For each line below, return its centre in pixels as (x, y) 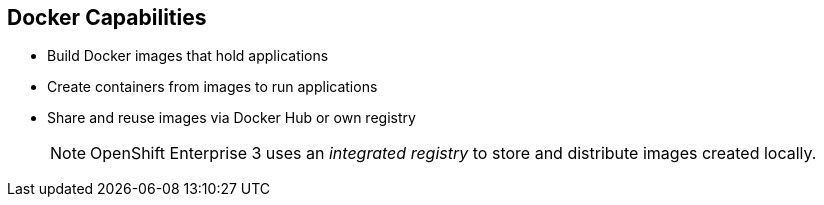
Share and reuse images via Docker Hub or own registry (231, 118)
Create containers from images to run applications (212, 87)
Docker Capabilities (107, 17)
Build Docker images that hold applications (188, 56)
